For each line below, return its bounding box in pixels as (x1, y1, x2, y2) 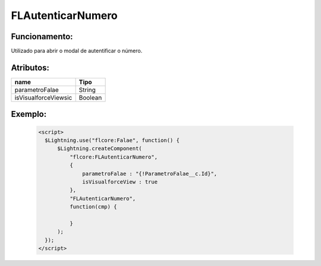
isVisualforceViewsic (14, 93, 73, 102)
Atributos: (11, 62, 50, 72)
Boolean (78, 93, 102, 102)
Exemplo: (11, 109, 47, 119)
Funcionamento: (11, 31, 74, 42)
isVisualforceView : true (82, 178, 158, 185)
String (78, 85, 96, 94)
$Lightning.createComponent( (57, 145, 142, 152)
